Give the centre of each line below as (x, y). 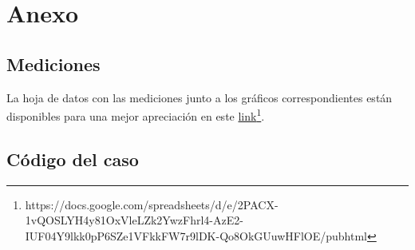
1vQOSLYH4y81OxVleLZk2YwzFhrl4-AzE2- (134, 220)
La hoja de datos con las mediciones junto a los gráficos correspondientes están (200, 97)
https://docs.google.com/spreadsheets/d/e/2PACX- (152, 204)
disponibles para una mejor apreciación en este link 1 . (136, 115)
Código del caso (73, 159)
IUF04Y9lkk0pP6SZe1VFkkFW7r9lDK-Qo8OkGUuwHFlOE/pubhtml (196, 235)
